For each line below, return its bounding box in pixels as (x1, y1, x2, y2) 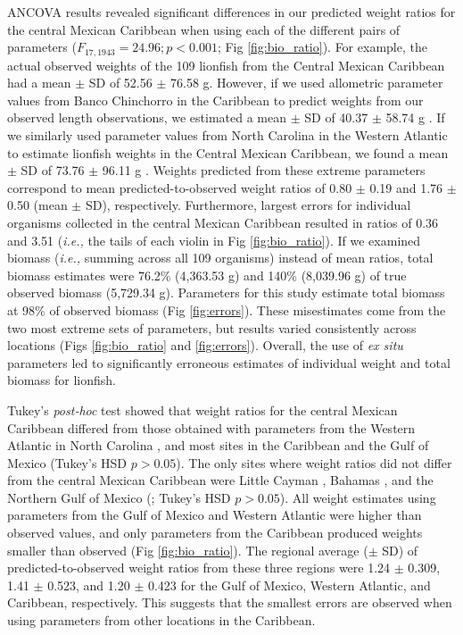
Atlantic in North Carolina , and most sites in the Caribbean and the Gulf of (7, 436, 429, 455)
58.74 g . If (385, 108, 445, 127)
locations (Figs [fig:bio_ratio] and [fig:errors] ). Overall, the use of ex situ (7, 336, 403, 355)
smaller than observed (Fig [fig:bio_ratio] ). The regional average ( (7, 540, 368, 559)
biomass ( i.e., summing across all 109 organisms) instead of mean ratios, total (7, 248, 434, 267)
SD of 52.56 (88, 73, 153, 92)
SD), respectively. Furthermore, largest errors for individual (85, 196, 411, 214)
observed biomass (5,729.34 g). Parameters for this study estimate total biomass (7, 283, 445, 302)
